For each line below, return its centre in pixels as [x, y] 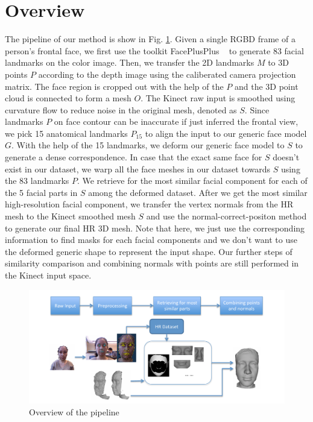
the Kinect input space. [48, 275]
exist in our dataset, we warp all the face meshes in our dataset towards [138, 168]
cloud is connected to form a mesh [68, 98]
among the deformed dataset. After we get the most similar [198, 192]
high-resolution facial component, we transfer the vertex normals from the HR [149, 204]
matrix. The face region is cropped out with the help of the [114, 86]
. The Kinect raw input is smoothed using [218, 98]
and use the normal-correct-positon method [226, 216]
